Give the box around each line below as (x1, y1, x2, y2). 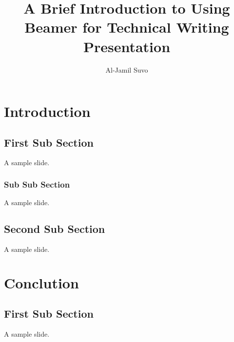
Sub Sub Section (4, 178, 70, 190)
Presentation (83, 36, 171, 56)
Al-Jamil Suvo (105, 64, 148, 75)
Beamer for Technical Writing (24, 17, 229, 37)
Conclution (4, 272, 79, 292)
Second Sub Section (4, 221, 105, 236)
